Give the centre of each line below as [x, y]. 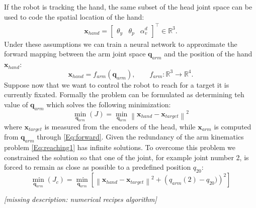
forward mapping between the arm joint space [75, 54]
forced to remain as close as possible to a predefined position [98, 167]
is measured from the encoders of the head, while [120, 126]
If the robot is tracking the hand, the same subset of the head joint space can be [128, 7]
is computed [233, 126]
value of [16, 104]
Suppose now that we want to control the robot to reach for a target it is [117, 84]
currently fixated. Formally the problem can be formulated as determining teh [124, 94]
